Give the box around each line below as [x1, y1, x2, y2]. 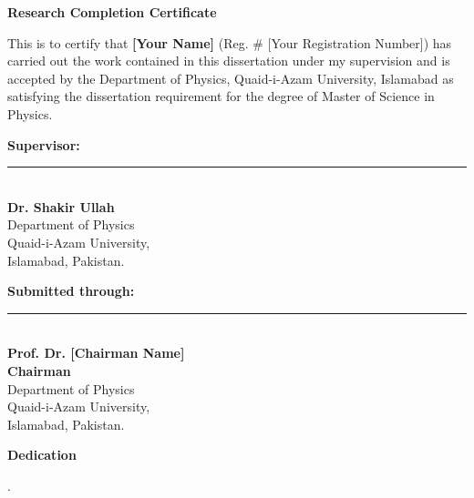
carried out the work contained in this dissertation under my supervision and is [7, 51, 450, 70]
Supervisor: [7, 135, 80, 154]
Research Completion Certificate [7, 3, 217, 21]
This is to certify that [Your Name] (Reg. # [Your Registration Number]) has [7, 33, 452, 52]
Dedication [7, 445, 77, 464]
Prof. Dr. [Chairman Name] [7, 343, 185, 362]
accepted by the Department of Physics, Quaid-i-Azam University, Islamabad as [7, 68, 454, 87]
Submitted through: [7, 281, 135, 300]
